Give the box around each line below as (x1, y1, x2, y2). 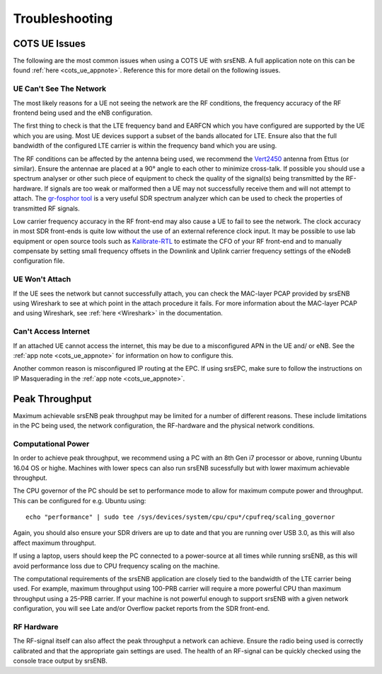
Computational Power (13, 439, 90, 449)
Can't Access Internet (13, 327, 90, 337)
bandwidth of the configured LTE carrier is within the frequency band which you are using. (13, 142, 277, 150)
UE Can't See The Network (13, 84, 107, 94)
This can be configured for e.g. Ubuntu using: (13, 496, 146, 505)
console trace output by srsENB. (13, 656, 108, 665)
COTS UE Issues (13, 38, 86, 50)
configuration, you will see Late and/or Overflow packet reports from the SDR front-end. (13, 605, 270, 613)
